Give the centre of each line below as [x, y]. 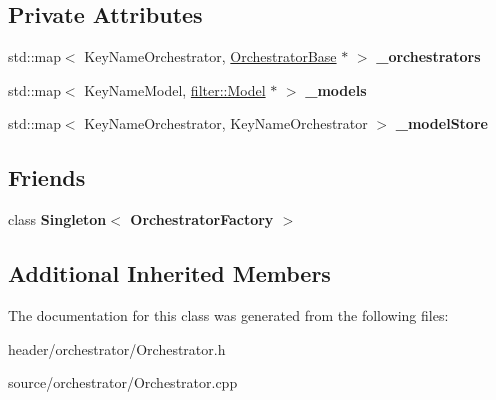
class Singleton [57, 219]
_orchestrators [428, 56]
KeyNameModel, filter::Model [175, 89]
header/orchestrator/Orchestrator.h [117, 348]
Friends [47, 177]
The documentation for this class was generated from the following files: [228, 314]
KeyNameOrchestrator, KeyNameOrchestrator [226, 123]
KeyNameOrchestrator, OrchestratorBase [210, 56]
